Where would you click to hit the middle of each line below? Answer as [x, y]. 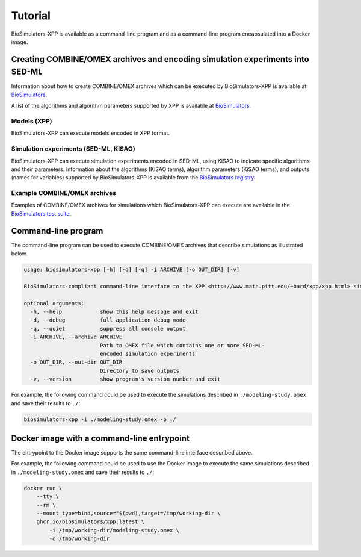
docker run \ [43, 488]
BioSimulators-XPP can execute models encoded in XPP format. [90, 133]
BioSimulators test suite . [41, 213]
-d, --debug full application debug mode [108, 320]
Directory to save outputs [140, 371]
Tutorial [31, 16]
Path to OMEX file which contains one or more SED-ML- [182, 345]
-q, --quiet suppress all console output [108, 328]
